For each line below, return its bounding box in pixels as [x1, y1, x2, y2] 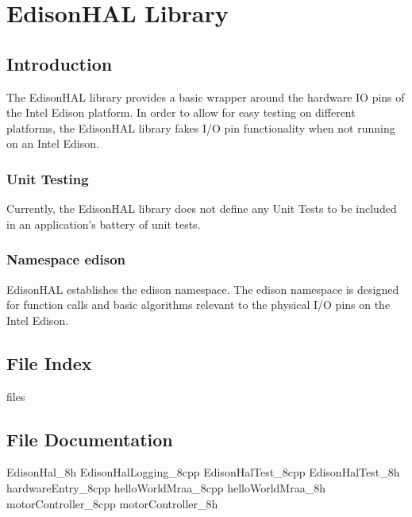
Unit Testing [6, 168, 89, 188]
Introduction [6, 51, 113, 75]
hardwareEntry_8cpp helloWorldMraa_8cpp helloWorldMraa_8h [6, 479, 325, 496]
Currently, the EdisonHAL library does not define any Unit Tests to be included [6, 200, 397, 217]
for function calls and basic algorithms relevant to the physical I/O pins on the [6, 296, 391, 313]
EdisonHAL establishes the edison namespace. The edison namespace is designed [6, 280, 399, 297]
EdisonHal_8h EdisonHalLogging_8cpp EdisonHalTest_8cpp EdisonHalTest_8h [6, 464, 400, 480]
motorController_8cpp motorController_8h [6, 495, 218, 511]
